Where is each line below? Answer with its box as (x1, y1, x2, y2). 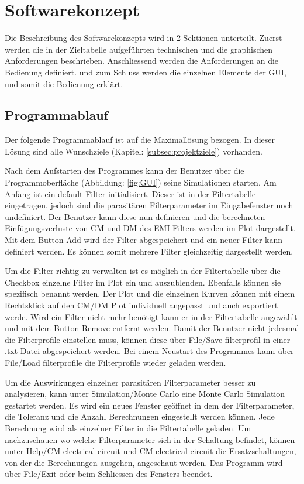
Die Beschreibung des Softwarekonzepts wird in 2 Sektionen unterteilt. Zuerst (5, 32, 282, 44)
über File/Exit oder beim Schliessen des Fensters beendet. (5, 468, 213, 480)
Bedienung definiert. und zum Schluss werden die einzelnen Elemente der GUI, (5, 66, 286, 78)
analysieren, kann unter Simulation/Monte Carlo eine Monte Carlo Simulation (5, 387, 285, 400)
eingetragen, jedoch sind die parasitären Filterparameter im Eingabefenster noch (5, 199, 293, 211)
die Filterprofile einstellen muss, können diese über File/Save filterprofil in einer (5, 333, 291, 345)
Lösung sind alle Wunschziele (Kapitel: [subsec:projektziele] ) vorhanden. (5, 145, 262, 157)
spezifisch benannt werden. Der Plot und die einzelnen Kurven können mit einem (5, 287, 295, 300)
